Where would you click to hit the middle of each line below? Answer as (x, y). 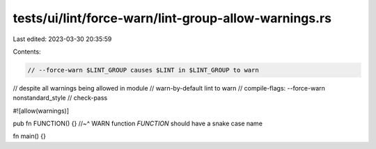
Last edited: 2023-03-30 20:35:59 (62, 39)
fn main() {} (30, 136)
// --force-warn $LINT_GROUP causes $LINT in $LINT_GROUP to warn (143, 70)
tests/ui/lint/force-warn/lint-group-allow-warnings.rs (172, 18)
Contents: (27, 52)
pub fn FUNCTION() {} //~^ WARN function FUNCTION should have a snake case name (138, 124)
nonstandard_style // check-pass (60, 98)
